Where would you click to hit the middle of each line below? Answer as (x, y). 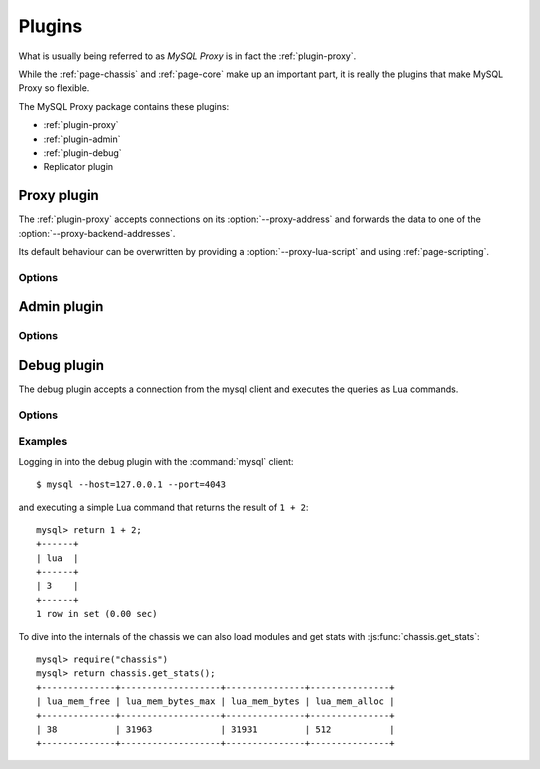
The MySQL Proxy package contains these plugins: (124, 106)
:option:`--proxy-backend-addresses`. (97, 233)
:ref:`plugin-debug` (82, 152)
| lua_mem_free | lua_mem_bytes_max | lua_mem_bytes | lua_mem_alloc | (215, 701)
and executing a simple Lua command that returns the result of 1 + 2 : (163, 507)
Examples (43, 442)
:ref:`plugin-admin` (82, 139)
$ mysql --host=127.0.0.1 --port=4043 (131, 484)
